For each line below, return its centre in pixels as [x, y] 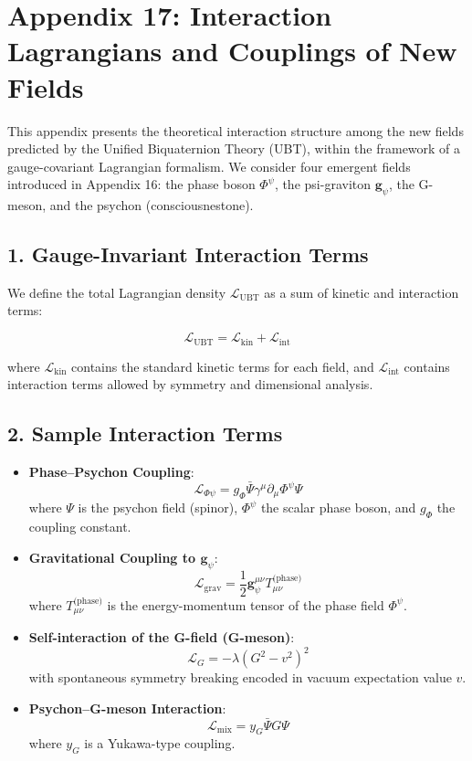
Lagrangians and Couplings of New [232, 51]
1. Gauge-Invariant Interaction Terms [188, 254]
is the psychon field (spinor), [158, 507]
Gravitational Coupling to [112, 557]
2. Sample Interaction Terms [145, 433]
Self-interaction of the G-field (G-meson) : [162, 637]
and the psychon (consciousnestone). [152, 205]
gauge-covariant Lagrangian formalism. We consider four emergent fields [209, 166]
